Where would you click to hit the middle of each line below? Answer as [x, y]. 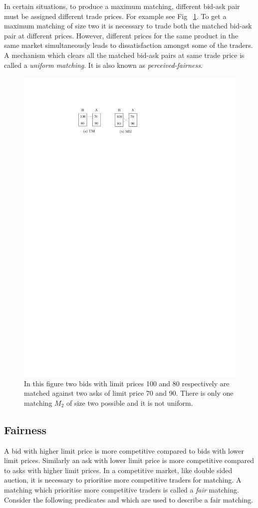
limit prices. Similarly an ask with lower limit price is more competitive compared [129, 460]
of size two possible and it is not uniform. [130, 402]
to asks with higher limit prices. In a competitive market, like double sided [118, 470]
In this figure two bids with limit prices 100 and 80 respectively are [127, 383]
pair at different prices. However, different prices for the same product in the [121, 35]
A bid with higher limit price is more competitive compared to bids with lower [124, 450]
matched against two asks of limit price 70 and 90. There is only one [129, 393]
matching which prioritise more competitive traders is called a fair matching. [122, 490]
